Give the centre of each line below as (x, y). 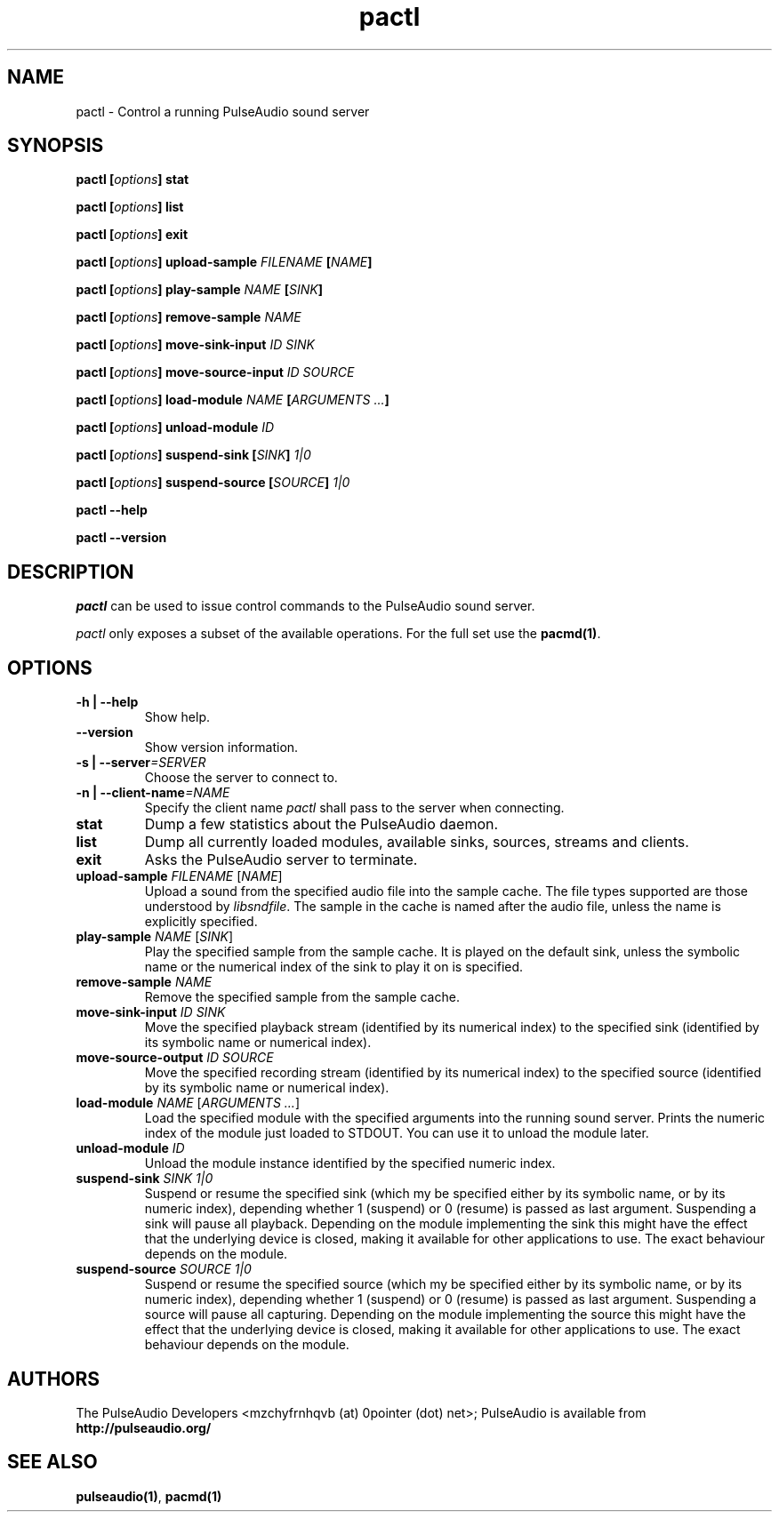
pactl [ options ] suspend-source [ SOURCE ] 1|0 (213, 483)
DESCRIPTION (71, 572)
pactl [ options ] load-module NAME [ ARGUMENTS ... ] (233, 400)
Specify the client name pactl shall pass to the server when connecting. (354, 808)
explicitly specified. (201, 922)
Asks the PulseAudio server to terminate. (281, 860)
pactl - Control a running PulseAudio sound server (223, 111)
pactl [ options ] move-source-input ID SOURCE (215, 372)
